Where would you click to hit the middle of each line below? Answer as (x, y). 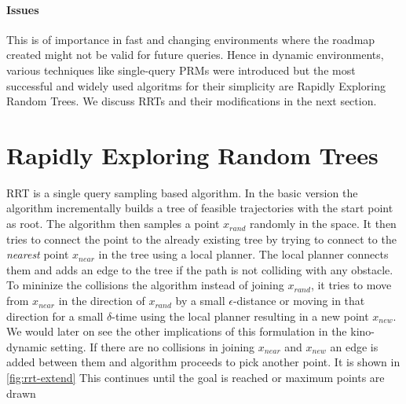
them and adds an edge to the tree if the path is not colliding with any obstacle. (200, 269)
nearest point (38, 254)
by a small (200, 301)
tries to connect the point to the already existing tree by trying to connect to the (201, 239)
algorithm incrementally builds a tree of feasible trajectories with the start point (200, 208)
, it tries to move (351, 285)
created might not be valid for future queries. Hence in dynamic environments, (195, 55)
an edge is (354, 346)
